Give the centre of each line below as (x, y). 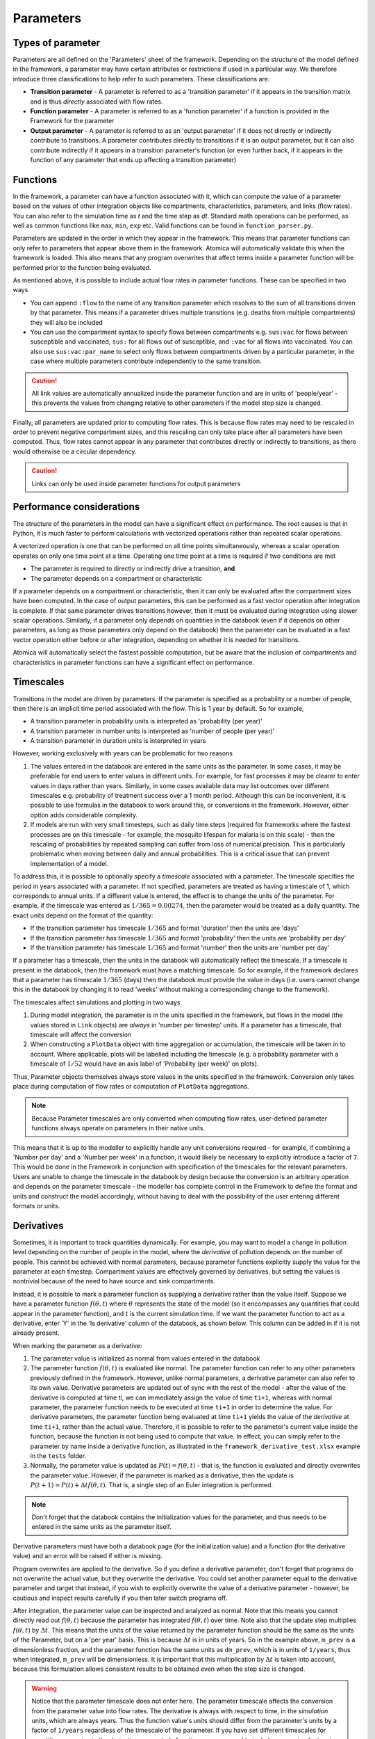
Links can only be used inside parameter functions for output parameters (136, 483)
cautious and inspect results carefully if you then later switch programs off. (120, 1598)
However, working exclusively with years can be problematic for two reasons (123, 753)
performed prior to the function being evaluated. (82, 267)
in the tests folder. (58, 1456)
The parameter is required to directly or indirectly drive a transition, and (133, 569)
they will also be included (67, 322)
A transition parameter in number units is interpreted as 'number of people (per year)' (152, 731)
